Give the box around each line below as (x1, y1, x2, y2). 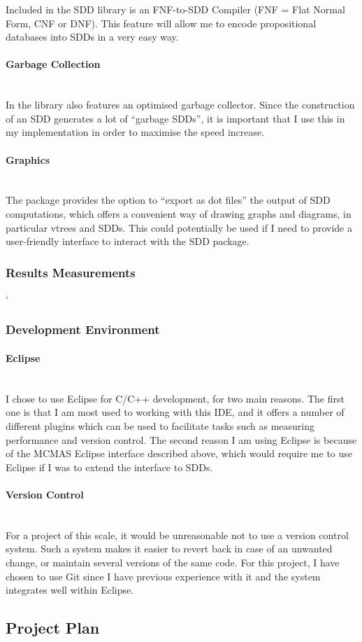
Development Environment (6, 321, 160, 338)
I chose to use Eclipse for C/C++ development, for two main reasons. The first (6, 391, 345, 405)
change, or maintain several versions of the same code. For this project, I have (6, 554, 340, 569)
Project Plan (6, 617, 100, 638)
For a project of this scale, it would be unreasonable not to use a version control (6, 527, 349, 542)
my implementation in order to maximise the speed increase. (6, 125, 265, 139)
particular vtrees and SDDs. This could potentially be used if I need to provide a (6, 220, 352, 235)
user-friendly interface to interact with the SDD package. (6, 234, 249, 249)
